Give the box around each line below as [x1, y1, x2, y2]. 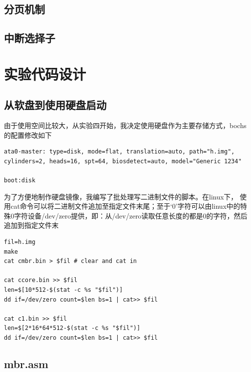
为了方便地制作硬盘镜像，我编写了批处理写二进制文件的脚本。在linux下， [4, 191, 238, 201]
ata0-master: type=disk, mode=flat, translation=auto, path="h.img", [4, 148, 235, 155]
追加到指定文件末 [4, 220, 59, 230]
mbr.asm [4, 356, 48, 371]
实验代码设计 [4, 64, 86, 84]
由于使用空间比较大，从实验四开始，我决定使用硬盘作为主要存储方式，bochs [4, 120, 247, 131]
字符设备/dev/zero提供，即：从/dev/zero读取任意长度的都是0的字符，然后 [14, 210, 248, 220]
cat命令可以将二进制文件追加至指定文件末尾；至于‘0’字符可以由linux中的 [10, 201, 240, 211]
